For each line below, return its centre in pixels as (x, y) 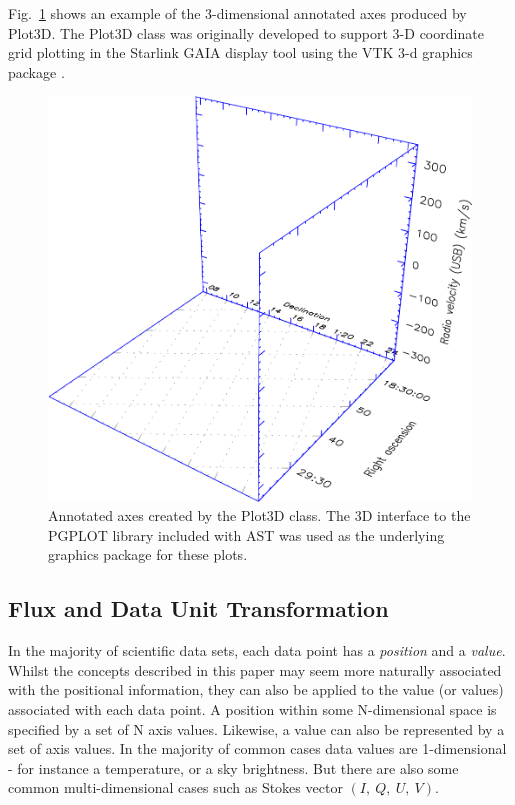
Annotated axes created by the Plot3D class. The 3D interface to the (259, 515)
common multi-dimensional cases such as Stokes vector (175, 787)
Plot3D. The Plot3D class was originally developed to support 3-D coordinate (246, 32)
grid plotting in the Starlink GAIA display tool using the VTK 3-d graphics (240, 52)
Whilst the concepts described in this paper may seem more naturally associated (255, 669)
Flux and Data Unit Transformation (198, 608)
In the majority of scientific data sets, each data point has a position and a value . (257, 650)
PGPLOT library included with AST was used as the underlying (246, 534)
